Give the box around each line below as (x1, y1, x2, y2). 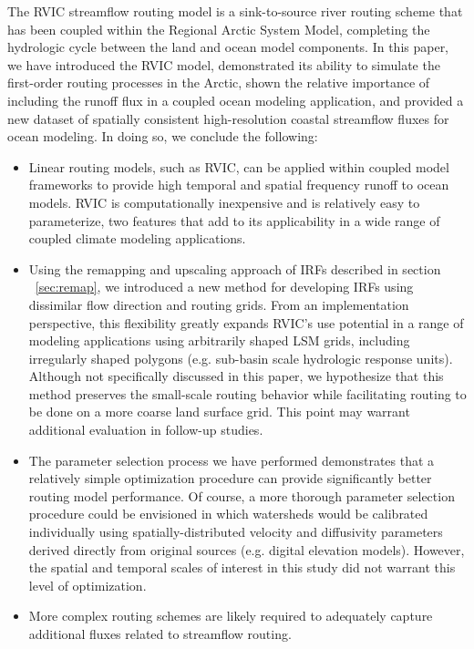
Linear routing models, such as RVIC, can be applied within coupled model (28, 157, 449, 176)
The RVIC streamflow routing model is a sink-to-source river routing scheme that (7, 2, 463, 20)
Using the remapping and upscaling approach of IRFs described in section (28, 259, 441, 278)
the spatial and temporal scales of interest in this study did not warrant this (28, 558, 456, 577)
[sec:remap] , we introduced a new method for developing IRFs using (35, 277, 414, 296)
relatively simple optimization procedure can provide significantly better (28, 469, 432, 488)
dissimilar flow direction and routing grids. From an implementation (28, 294, 409, 314)
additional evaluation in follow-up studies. (28, 420, 263, 439)
